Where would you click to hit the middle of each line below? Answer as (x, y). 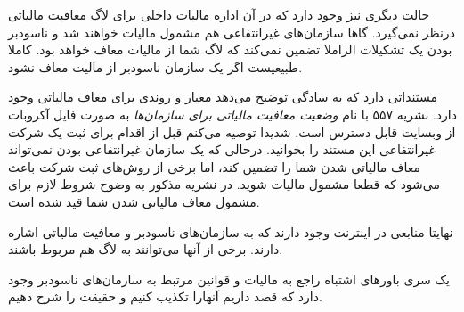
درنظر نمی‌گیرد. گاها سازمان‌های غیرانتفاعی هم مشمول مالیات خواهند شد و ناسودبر (232, 32)
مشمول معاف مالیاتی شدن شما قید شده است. (134, 201)
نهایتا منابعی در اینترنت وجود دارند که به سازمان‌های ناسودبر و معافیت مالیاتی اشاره (231, 231)
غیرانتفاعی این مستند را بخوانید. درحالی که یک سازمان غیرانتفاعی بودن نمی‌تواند (222, 149)
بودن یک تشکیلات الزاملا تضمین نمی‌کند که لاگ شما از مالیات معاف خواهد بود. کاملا (230, 49)
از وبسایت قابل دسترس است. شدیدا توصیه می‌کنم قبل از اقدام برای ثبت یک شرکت (232, 131)
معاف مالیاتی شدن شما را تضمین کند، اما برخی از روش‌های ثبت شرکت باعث (215, 166)
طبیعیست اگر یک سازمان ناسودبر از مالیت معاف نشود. (155, 66)
